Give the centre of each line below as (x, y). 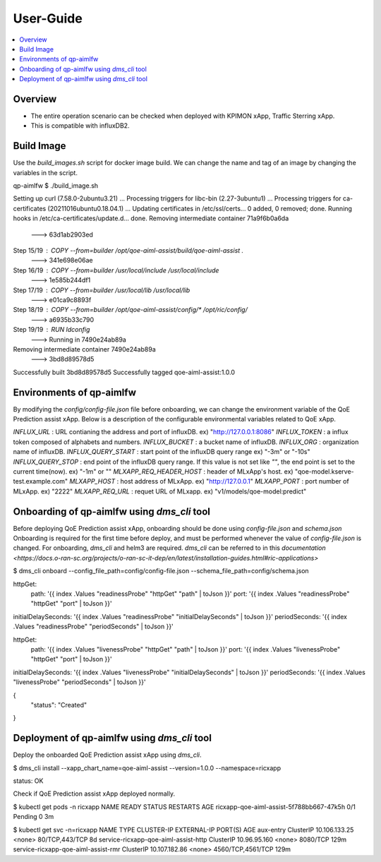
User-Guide (48, 18)
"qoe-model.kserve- (324, 471)
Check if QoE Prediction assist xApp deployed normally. (94, 794)
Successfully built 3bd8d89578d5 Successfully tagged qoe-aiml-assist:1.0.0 (124, 372)
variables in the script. (45, 172)
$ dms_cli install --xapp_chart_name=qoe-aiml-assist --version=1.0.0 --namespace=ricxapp (147, 768)
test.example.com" (41, 481)
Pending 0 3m (34, 817)
